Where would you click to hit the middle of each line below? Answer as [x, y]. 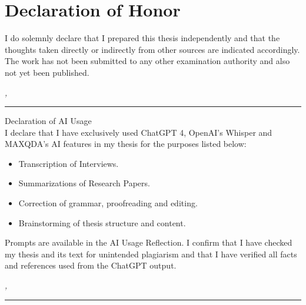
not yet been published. [47, 72]
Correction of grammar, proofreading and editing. [108, 203]
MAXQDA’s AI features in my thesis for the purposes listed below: [126, 144]
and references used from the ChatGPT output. [91, 265]
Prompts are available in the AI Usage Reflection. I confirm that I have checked [149, 242]
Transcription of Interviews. [69, 163]
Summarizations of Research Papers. [84, 183]
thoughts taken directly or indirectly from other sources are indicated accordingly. [152, 49]
